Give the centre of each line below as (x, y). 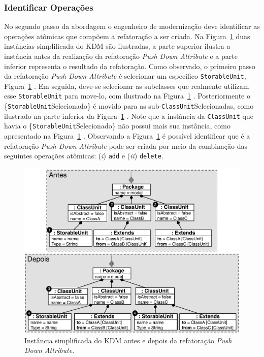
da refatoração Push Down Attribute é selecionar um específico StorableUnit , (125, 76)
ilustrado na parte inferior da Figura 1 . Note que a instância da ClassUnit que (129, 116)
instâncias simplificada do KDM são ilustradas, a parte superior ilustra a (117, 46)
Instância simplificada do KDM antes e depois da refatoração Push (128, 340)
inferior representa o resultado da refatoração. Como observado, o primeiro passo (130, 66)
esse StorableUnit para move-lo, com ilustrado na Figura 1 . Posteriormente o (127, 96)
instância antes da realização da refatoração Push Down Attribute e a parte (121, 56)
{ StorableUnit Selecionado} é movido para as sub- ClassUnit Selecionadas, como (129, 106)
